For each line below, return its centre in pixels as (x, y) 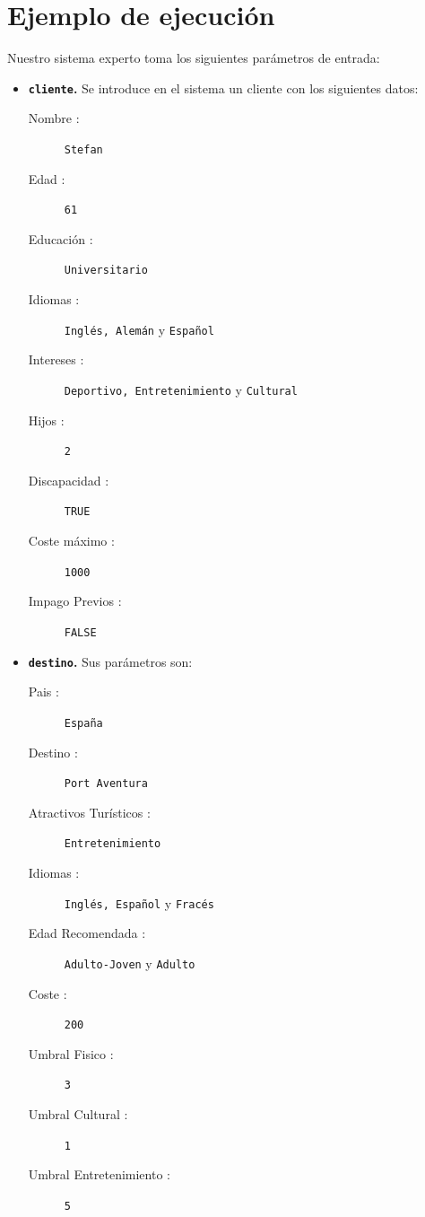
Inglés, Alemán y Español (139, 329)
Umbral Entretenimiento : (99, 1174)
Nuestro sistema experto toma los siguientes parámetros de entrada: (194, 58)
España (83, 723)
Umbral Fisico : (71, 1053)
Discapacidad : (69, 480)
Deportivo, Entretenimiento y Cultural (181, 389)
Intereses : (56, 359)
